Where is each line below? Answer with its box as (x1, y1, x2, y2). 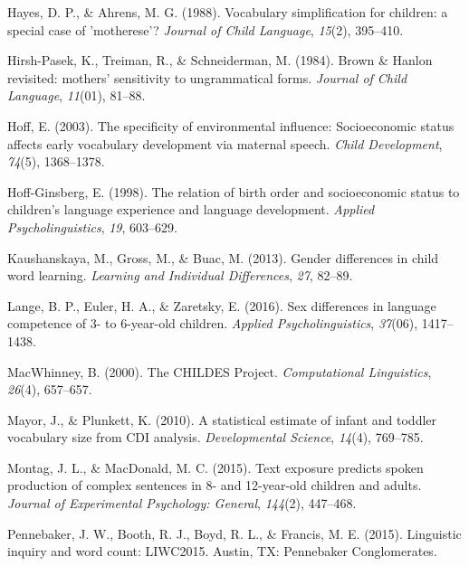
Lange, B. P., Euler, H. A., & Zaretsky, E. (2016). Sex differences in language (7, 296, 436, 315)
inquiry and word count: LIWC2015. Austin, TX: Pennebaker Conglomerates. (7, 542, 437, 561)
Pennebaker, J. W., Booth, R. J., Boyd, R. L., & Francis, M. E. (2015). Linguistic (7, 524, 462, 542)
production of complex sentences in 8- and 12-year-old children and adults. (7, 476, 422, 495)
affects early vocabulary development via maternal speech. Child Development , (7, 134, 443, 153)
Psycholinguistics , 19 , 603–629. (7, 217, 177, 236)
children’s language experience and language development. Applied (7, 200, 375, 219)
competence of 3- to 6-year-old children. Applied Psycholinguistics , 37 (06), (7, 314, 418, 333)
